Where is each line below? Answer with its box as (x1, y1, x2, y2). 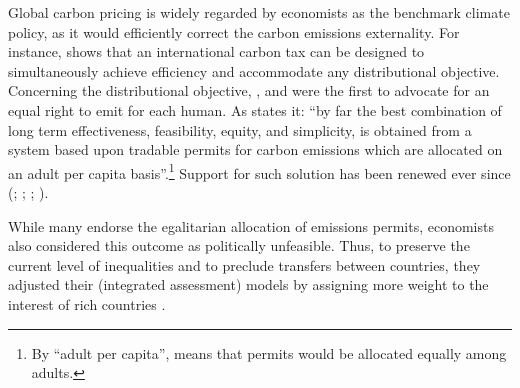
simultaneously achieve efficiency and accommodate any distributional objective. (8, 60, 500, 81)
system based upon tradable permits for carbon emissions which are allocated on (8, 139, 503, 160)
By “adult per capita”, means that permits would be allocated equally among (31, 342, 507, 363)
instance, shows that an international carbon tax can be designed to (8, 41, 425, 62)
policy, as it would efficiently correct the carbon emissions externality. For (8, 21, 460, 42)
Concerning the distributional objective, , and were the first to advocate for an (8, 80, 490, 101)
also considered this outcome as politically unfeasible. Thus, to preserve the (8, 235, 470, 256)
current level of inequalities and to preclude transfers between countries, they (8, 254, 481, 275)
